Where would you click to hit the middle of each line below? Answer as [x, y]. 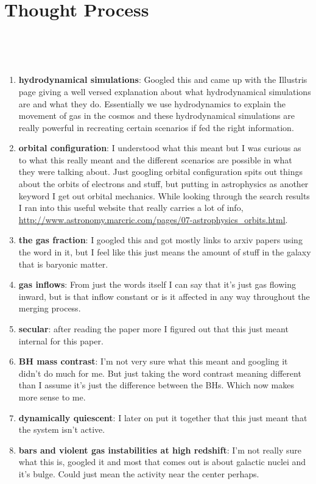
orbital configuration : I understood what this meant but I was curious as [160, 148]
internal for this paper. [61, 340]
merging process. [50, 308]
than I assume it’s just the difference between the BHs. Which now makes [156, 385]
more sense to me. [52, 397]
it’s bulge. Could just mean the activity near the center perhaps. [139, 473]
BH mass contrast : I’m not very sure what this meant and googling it [153, 361]
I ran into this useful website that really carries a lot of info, [131, 208]
